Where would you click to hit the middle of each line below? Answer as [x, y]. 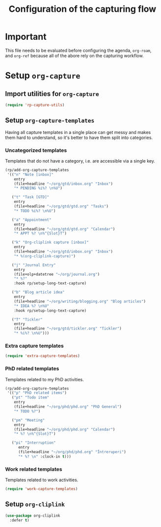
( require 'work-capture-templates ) [41, 489]
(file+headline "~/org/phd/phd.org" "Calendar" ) [65, 429]
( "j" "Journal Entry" [34, 265]
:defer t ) [19, 520]
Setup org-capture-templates [50, 120]
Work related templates [34, 469]
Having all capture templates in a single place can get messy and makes [78, 132]
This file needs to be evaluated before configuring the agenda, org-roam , [78, 50]
